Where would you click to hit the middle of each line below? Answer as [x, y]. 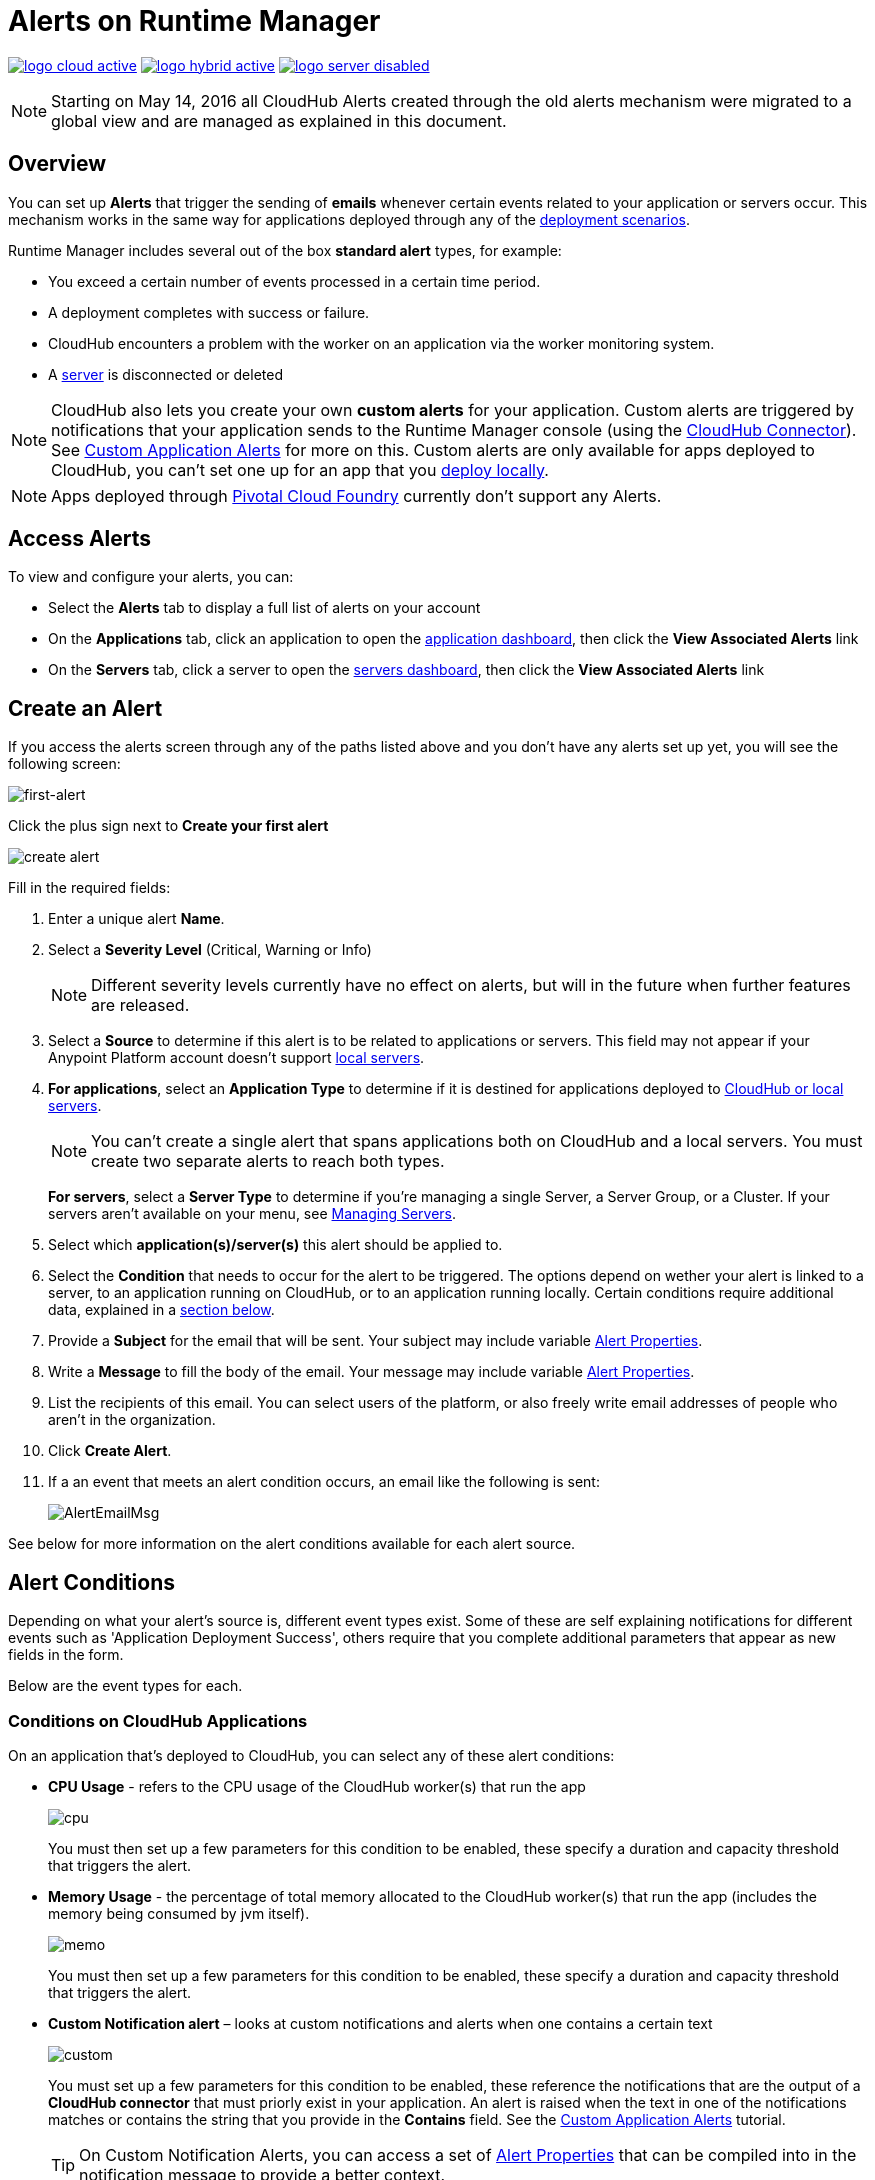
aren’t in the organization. [132, 1420]
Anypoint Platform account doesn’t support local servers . [236, 1058]
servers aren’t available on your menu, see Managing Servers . [252, 1214]
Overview [57, 164]
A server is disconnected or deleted [165, 374]
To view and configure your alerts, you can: [151, 577]
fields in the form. [66, 1655]
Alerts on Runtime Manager [194, 21]
